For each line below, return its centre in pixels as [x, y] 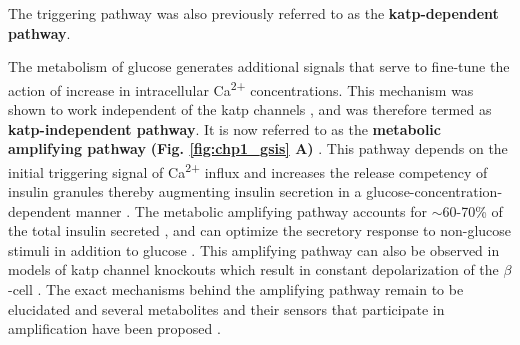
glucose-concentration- [434, 191]
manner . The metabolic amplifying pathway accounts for [251, 210]
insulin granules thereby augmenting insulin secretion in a [185, 191]
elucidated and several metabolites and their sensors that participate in [226, 308]
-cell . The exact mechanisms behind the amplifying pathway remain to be [236, 289]
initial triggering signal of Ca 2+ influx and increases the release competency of [248, 170]
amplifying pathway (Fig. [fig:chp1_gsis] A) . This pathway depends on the [258, 148]
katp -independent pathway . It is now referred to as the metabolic [224, 128]
